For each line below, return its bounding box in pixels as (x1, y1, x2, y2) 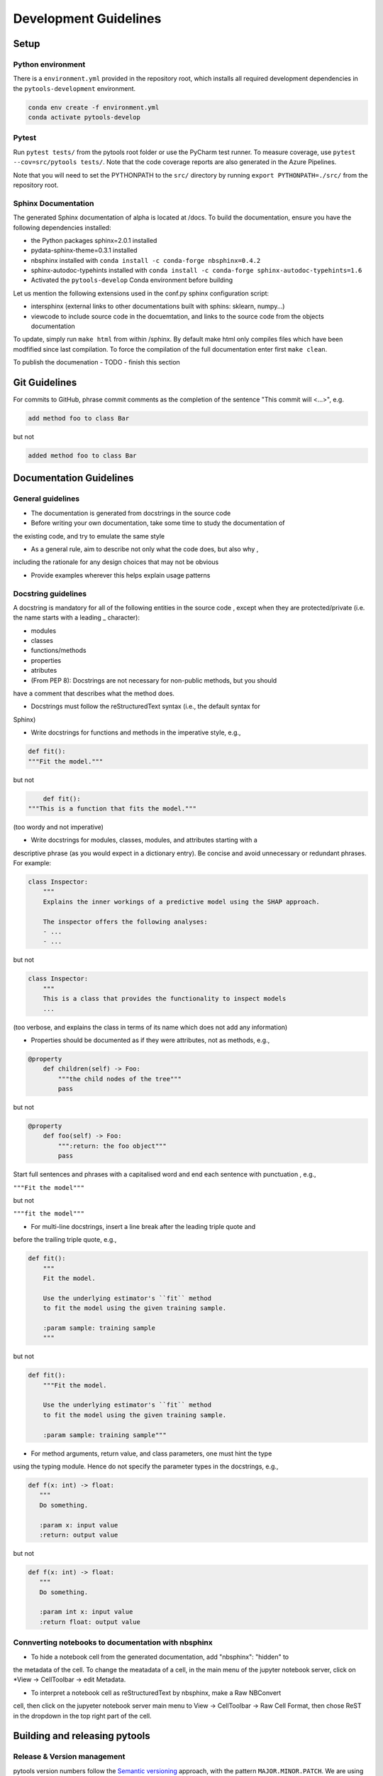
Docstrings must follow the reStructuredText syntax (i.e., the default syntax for (30, 702, 260, 710)
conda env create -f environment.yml (28, 103, 160, 112)
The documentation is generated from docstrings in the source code (30, 509, 231, 517)
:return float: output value (39, 1618, 141, 1626)
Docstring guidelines (13, 588, 87, 598)
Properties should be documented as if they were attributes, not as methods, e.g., (30, 1036, 270, 1044)
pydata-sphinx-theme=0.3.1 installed (30, 246, 138, 255)
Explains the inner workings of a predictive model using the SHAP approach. (43, 897, 321, 906)
